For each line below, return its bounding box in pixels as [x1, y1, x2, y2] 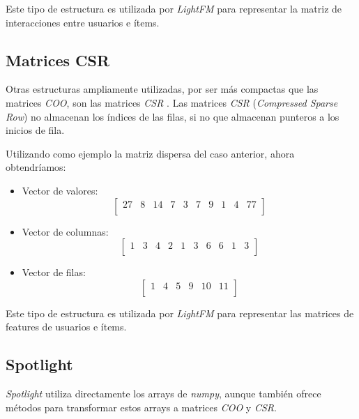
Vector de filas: [22, 265, 86, 280]
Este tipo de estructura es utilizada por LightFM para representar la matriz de [6, 1, 342, 15]
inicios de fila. [6, 123, 65, 137]
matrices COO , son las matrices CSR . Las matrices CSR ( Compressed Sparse [6, 95, 338, 109]
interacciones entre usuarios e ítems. [6, 15, 160, 29]
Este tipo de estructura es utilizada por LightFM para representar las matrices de [6, 305, 354, 320]
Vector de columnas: [22, 224, 109, 238]
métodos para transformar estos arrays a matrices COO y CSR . [6, 399, 277, 414]
